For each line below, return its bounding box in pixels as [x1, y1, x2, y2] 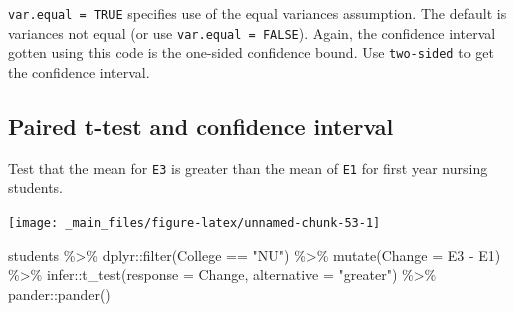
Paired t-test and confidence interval [8, 110, 394, 141]
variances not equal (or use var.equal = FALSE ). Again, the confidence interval [8, 22, 496, 43]
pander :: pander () [8, 283, 111, 304]
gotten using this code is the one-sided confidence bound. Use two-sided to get [8, 42, 494, 63]
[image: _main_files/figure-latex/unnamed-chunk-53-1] [8, 216, 381, 231]
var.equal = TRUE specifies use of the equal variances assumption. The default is [8, 3, 507, 23]
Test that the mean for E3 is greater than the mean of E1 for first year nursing [8, 157, 488, 178]
